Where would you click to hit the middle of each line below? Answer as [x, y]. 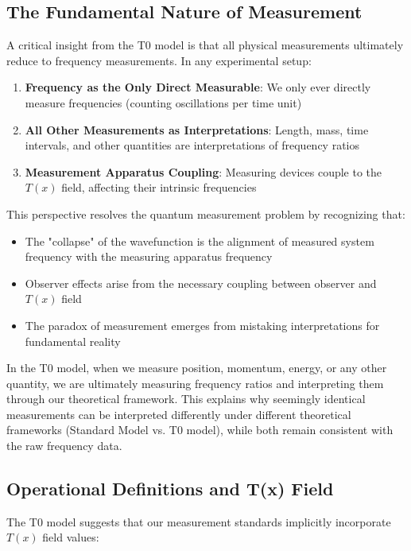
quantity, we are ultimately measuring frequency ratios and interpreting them [195, 383]
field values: [71, 537]
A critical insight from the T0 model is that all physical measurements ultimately [205, 45]
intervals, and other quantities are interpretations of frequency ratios [192, 145]
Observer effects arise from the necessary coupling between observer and [201, 283]
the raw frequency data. [64, 446]
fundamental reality [73, 341]
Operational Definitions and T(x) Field [170, 489]
